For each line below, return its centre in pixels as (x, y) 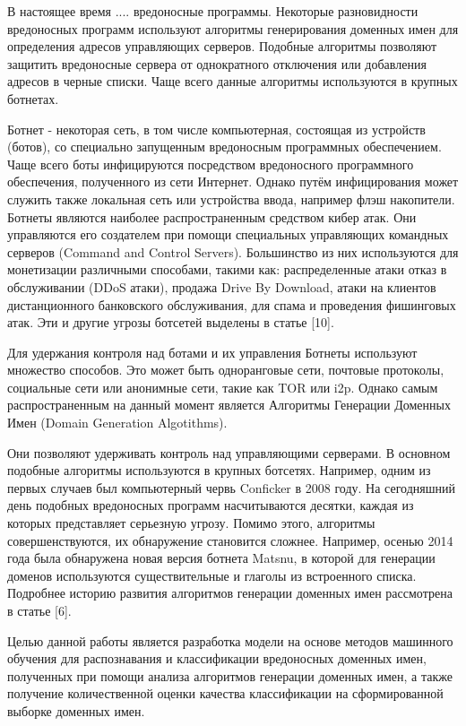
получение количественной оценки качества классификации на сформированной (225, 693)
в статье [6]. (39, 610)
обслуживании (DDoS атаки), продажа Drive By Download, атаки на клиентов (222, 286)
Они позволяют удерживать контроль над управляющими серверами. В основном (229, 452)
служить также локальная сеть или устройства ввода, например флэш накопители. (231, 199)
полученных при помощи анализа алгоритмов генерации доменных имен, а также (230, 675)
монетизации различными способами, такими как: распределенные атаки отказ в (227, 269)
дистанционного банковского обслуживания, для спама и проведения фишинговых (232, 304)
